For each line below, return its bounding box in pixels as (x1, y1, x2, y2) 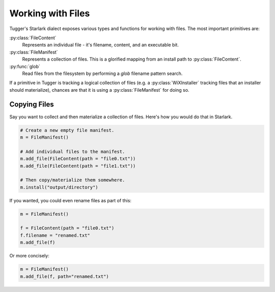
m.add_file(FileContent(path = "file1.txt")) (20, 163, 136, 169)
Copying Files (9, 100, 54, 109)
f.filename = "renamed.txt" (20, 232, 90, 238)
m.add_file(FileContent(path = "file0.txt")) (20, 156, 136, 162)
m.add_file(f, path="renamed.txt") (20, 273, 109, 279)
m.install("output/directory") (20, 184, 99, 190)
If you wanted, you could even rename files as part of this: (9, 197, 132, 203)
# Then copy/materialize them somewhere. (20, 177, 125, 183)
